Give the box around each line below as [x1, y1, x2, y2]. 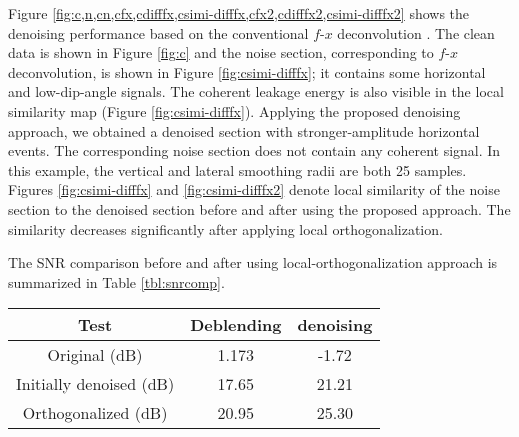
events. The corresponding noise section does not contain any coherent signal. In [8, 140, 501, 161]
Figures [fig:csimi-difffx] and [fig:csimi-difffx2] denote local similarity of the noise [8, 179, 500, 200]
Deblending [190, 313, 282, 337]
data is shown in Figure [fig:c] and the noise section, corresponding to [8, 42, 434, 63]
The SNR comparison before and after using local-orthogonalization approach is [8, 252, 498, 273]
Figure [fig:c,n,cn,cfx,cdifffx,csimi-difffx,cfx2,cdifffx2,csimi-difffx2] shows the [8, 3, 470, 23]
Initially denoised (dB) [16, 372, 175, 396]
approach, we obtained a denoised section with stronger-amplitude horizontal [8, 120, 480, 141]
